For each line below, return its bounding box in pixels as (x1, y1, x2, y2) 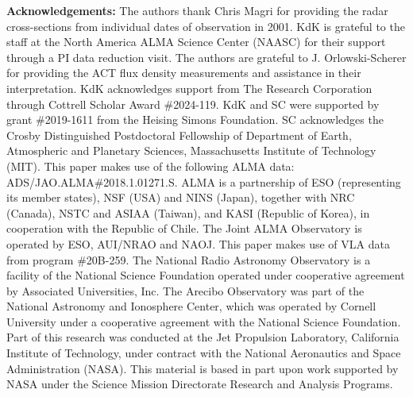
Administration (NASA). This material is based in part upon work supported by (6, 360, 399, 376)
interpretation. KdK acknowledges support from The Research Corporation (6, 79, 372, 96)
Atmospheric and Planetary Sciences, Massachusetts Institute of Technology (6, 142, 376, 159)
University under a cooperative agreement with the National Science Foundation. (6, 313, 401, 330)
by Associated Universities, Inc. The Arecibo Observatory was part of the (6, 282, 365, 299)
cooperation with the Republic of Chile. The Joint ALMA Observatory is (6, 220, 362, 237)
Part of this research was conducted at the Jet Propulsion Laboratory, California (6, 329, 399, 345)
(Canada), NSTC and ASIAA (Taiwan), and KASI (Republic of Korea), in (6, 204, 370, 221)
